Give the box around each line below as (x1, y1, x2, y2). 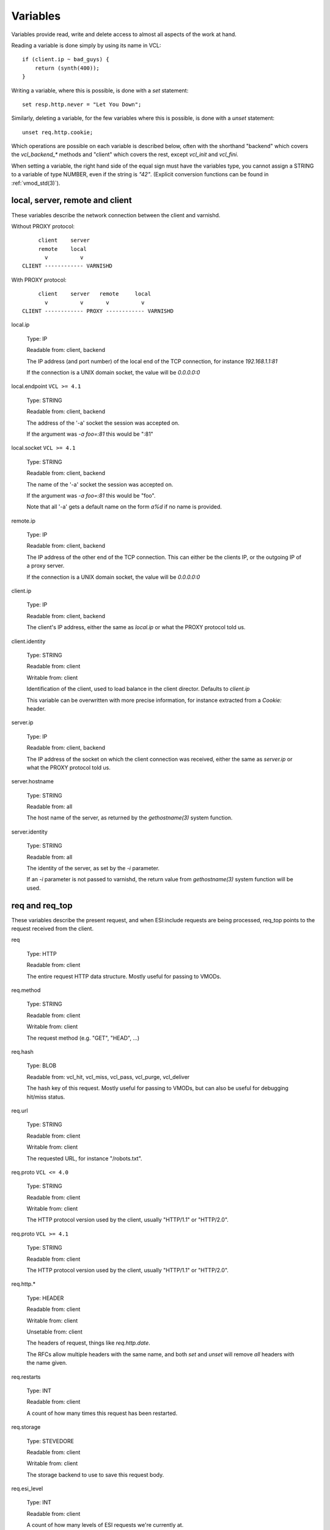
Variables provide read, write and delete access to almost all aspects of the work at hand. (11, 31, 237, 38)
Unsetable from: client (26, 1328, 82, 1335)
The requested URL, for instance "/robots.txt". (26, 1154, 143, 1162)
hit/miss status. (26, 1093, 65, 1100)
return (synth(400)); (34, 64, 100, 72)
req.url (11, 1106, 28, 1114)
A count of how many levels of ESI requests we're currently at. (26, 1521, 184, 1529)
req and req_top (11, 900, 73, 911)
